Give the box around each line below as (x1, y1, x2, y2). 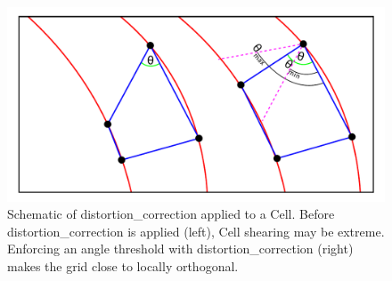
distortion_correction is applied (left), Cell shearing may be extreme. (7, 221, 385, 240)
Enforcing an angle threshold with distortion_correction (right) (7, 239, 354, 258)
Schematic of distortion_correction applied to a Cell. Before (7, 205, 335, 223)
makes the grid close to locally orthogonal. (7, 257, 239, 275)
